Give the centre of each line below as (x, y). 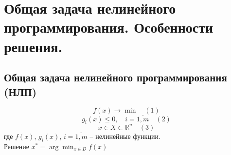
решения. (33, 46)
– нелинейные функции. (125, 136)
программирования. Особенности (109, 27)
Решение (17, 146)
